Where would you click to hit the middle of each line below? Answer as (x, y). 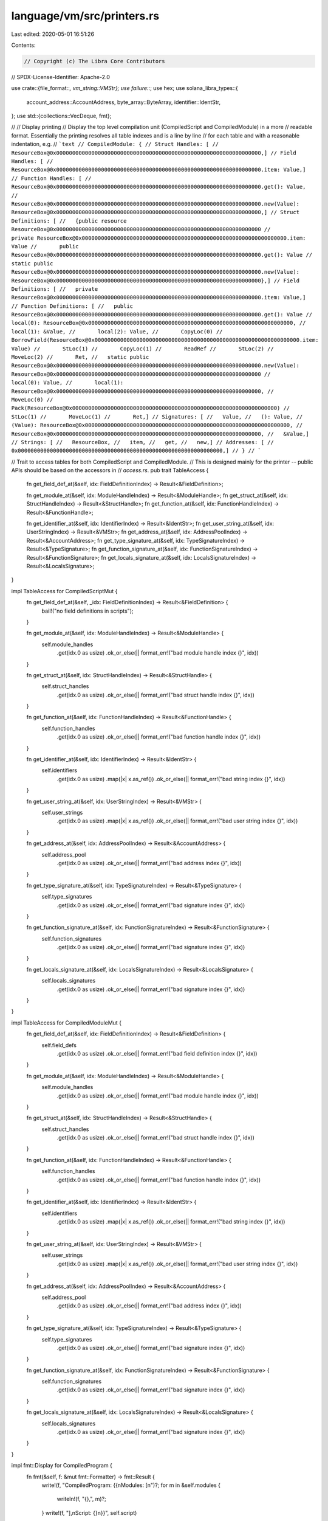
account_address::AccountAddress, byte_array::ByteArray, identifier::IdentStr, (124, 102)
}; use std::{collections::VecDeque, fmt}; (61, 116)
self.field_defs (59, 1045)
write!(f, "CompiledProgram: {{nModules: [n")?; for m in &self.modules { (131, 1485)
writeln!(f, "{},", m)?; (81, 1499)
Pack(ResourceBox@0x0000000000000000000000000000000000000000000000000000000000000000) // (151, 408)
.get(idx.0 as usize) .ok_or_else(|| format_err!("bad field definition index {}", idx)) (157, 1053)
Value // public (45, 246)
